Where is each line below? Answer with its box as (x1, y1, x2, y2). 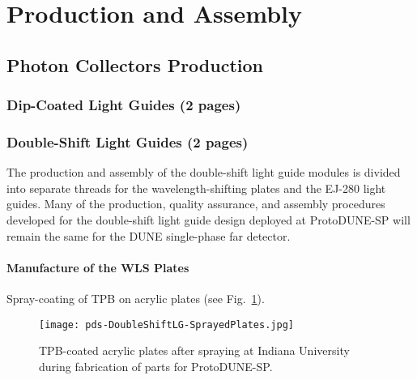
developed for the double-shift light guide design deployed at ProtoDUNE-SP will (6, 211, 411, 228)
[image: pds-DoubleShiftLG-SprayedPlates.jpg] (39, 318, 294, 331)
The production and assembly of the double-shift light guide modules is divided (6, 164, 401, 181)
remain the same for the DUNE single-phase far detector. (6, 227, 291, 244)
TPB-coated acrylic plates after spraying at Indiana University (39, 342, 350, 359)
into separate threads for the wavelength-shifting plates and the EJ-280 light (6, 179, 386, 196)
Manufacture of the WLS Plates (6, 258, 189, 275)
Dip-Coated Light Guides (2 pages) (6, 95, 241, 115)
